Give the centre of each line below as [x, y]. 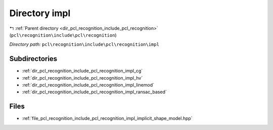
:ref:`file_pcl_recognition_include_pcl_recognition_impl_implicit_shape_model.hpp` [107, 118]
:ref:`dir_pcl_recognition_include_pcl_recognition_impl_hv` [82, 78]
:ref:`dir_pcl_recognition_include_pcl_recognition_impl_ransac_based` [94, 92]
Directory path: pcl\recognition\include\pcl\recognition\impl [84, 44]
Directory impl [40, 13]
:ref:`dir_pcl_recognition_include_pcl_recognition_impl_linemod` [88, 85]
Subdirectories [33, 59]
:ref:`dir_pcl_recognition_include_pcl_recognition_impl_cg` [82, 71]
